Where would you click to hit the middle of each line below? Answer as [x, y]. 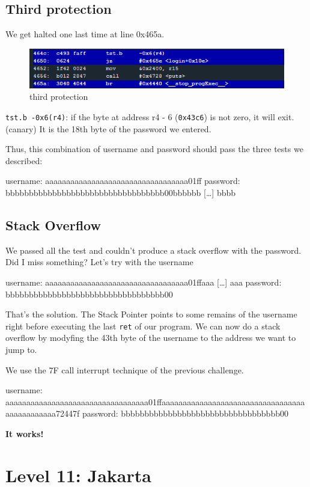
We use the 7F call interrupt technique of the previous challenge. [125, 369]
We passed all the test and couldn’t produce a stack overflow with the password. [153, 250]
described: [24, 160]
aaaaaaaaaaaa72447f [43, 413]
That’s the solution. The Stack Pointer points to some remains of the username [151, 314]
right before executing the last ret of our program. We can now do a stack [143, 326]
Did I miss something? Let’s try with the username [99, 262]
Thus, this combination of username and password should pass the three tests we [154, 149]
